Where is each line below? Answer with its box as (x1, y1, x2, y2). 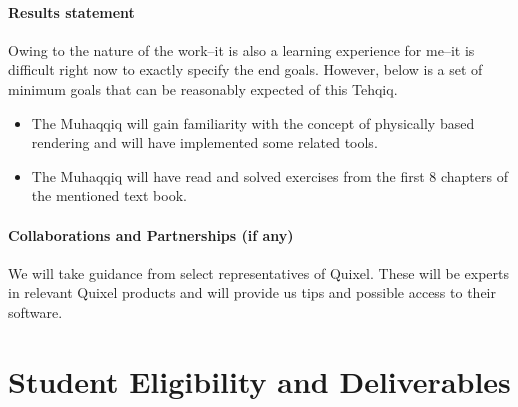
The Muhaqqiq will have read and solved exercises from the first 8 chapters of (31, 165, 508, 186)
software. (8, 301, 63, 322)
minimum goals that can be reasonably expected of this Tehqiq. (8, 78, 398, 99)
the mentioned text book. (31, 185, 187, 206)
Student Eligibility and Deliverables (8, 360, 511, 401)
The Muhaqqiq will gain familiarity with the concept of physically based (31, 112, 475, 133)
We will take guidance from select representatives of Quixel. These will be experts (8, 262, 509, 283)
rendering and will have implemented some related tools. (31, 132, 378, 153)
